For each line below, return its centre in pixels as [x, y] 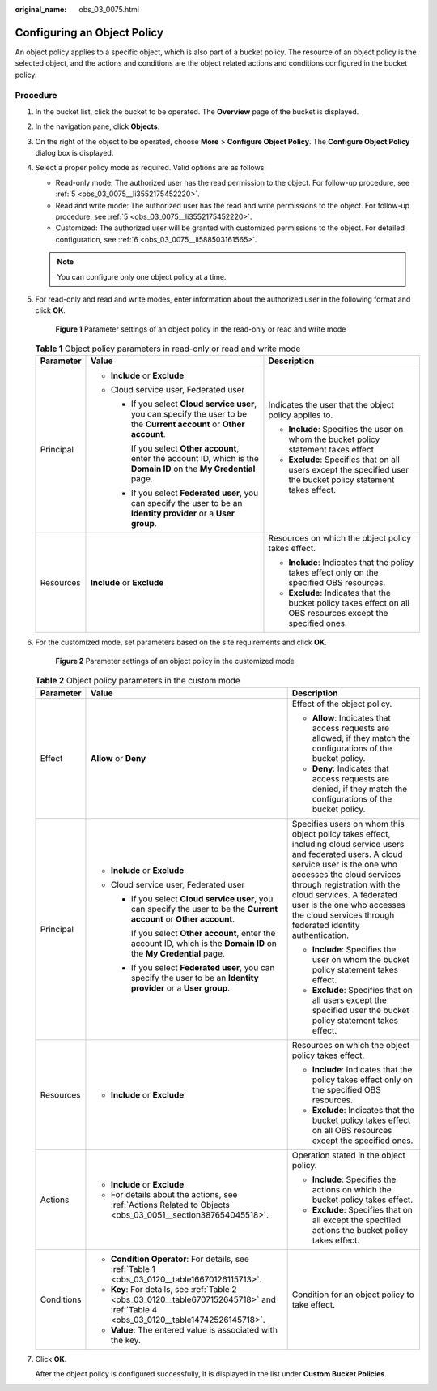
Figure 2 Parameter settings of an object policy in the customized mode [175, 661]
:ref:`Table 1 [133, 1269]
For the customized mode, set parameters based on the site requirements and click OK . [181, 642]
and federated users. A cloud [347, 854]
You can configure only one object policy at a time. [142, 276]
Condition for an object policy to [353, 1295]
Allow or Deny [118, 758]
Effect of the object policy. [342, 704]
